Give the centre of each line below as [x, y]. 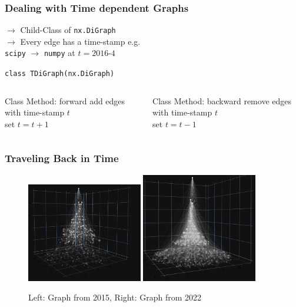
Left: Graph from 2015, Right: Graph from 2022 [115, 297]
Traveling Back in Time [62, 158]
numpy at [59, 53]
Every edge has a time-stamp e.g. [80, 41]
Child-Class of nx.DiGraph [68, 30]
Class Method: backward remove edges [222, 100]
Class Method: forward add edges [65, 100]
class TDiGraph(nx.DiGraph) [60, 74]
